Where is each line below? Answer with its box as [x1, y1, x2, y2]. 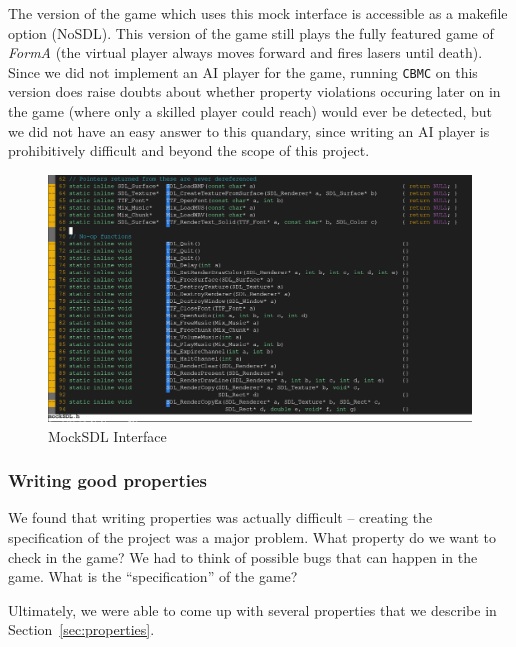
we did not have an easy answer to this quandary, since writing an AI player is [8, 120, 490, 141]
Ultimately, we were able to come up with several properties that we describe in [8, 599, 497, 620]
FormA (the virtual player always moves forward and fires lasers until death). [8, 42, 483, 63]
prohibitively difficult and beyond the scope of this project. [8, 140, 370, 161]
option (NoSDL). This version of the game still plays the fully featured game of [8, 22, 494, 43]
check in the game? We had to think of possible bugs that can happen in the [8, 546, 478, 567]
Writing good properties [8, 468, 208, 493]
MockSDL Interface [48, 425, 167, 446]
